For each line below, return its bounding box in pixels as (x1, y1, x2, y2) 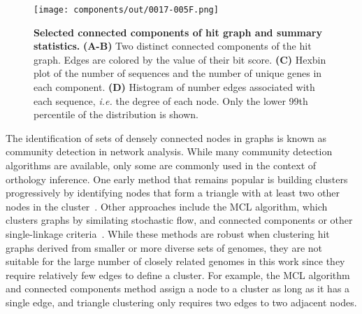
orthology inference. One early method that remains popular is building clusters (6, 171, 348, 186)
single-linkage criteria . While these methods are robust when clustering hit (6, 226, 330, 241)
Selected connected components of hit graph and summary (34, 24, 322, 39)
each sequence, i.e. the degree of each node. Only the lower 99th (34, 93, 308, 108)
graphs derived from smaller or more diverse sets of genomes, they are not (6, 240, 322, 255)
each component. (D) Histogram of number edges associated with (34, 80, 315, 94)
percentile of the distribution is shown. (34, 107, 198, 122)
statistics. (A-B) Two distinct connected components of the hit (34, 38, 312, 53)
